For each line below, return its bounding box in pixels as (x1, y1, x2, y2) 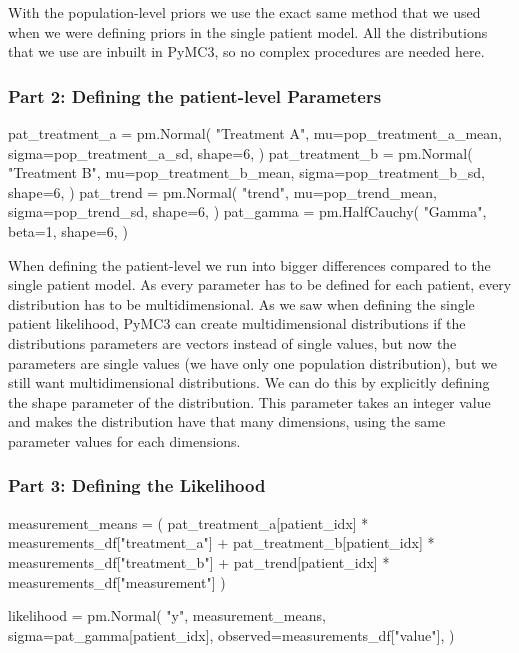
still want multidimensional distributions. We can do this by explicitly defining (8, 372, 490, 393)
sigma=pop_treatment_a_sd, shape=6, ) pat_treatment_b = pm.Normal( (8, 142, 473, 163)
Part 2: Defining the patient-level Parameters (8, 83, 382, 108)
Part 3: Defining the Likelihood (8, 473, 266, 498)
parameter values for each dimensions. (8, 430, 241, 451)
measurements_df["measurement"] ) (8, 571, 226, 592)
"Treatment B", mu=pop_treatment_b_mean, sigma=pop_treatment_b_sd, (8, 162, 485, 183)
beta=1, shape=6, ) (8, 220, 128, 241)
